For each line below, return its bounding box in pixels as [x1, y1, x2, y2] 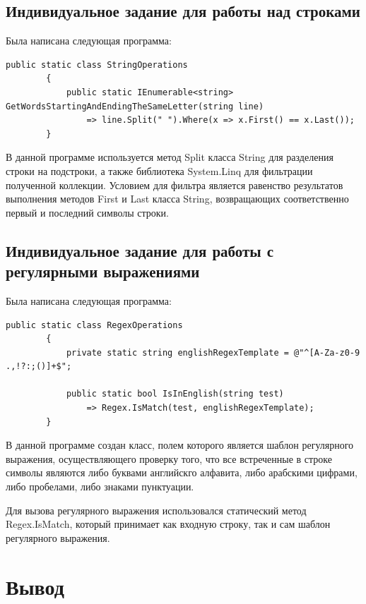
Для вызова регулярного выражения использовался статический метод [6, 502, 307, 517]
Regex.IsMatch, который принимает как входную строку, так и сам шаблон [6, 517, 331, 531]
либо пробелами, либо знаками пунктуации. [6, 479, 194, 494]
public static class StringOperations [6, 59, 188, 70]
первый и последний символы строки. [6, 205, 170, 219]
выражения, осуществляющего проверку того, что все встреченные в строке [6, 451, 332, 466]
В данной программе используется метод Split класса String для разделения [6, 150, 333, 164]
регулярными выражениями [6, 260, 200, 282]
